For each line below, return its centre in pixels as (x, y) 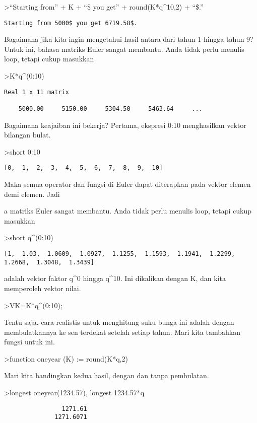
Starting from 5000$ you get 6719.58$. (71, 23)
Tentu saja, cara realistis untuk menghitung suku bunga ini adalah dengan (119, 322)
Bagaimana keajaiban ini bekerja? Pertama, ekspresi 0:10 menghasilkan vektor (125, 125)
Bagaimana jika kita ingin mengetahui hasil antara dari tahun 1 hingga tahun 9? (129, 39)
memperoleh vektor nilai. (43, 288)
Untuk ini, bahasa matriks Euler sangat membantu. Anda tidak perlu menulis (124, 49)
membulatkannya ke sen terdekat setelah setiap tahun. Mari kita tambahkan (122, 332)
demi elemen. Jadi (32, 194)
